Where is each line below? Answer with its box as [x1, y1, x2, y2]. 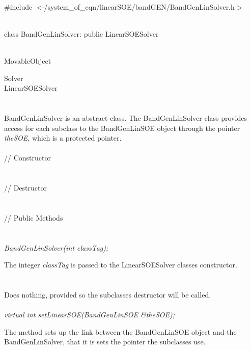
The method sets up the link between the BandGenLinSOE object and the [4, 326, 237, 337]
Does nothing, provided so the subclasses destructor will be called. [4, 289, 211, 300]
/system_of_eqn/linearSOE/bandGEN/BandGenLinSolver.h [44, 1, 235, 12]
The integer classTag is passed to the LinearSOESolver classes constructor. [4, 259, 237, 270]
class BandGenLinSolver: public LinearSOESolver [4, 28, 159, 39]
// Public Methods [4, 212, 63, 223]
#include [4, 1, 33, 12]
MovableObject [4, 55, 51, 66]
